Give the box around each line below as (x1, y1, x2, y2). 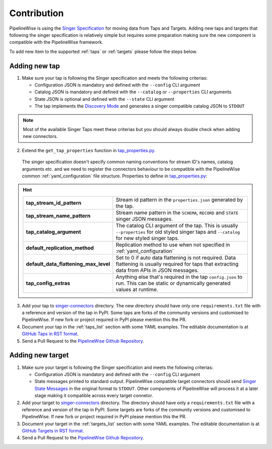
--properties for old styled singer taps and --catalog (115, 228, 240, 235)
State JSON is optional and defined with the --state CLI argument (34, 96, 175, 102)
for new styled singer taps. (115, 234, 179, 241)
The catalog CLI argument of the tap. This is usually (115, 222, 239, 229)
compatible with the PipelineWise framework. (9, 39, 103, 45)
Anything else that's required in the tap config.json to (115, 273, 243, 280)
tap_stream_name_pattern (26, 212, 91, 219)
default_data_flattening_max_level (26, 260, 110, 267)
